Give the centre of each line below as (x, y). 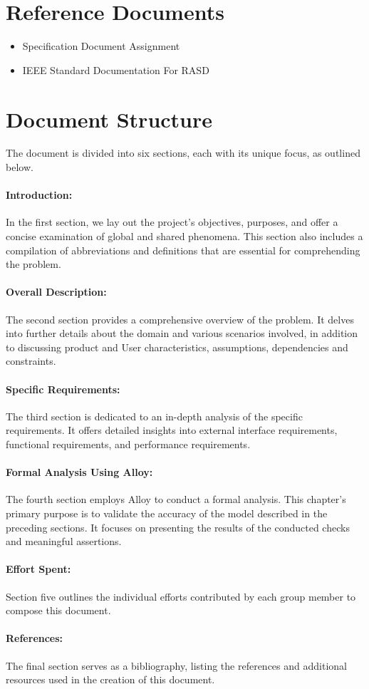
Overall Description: (56, 292)
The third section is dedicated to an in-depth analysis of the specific (154, 416)
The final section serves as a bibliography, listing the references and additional (176, 665)
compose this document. (58, 610)
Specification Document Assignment (101, 46)
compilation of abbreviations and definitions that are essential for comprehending (183, 250)
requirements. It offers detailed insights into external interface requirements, (172, 430)
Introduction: (39, 195)
